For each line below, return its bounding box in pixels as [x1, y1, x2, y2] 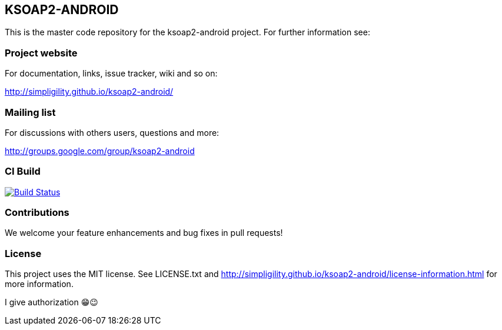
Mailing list [5, 106, 56, 118]
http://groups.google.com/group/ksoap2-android [5, 145, 195, 156]
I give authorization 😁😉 [5, 297, 98, 308]
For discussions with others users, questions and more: [5, 127, 220, 138]
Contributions [5, 206, 69, 219]
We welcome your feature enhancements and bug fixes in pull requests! [5, 228, 283, 238]
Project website [5, 46, 78, 59]
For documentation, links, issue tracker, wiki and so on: [5, 68, 218, 79]
